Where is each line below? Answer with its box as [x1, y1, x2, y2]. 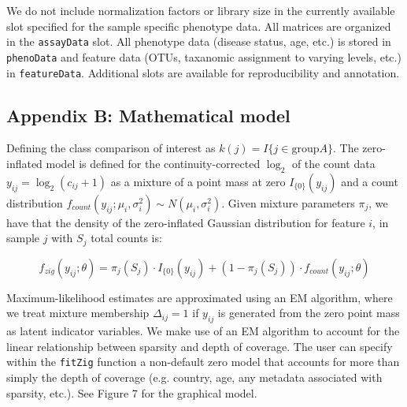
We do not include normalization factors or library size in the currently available [6, 2, 395, 18]
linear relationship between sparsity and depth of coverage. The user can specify [6, 338, 393, 354]
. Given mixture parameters [221, 194, 355, 211]
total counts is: [91, 230, 162, 246]
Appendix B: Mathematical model [6, 103, 290, 127]
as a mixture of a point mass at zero [110, 173, 286, 189]
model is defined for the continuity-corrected [46, 155, 261, 171]
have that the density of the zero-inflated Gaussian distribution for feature [6, 214, 365, 230]
